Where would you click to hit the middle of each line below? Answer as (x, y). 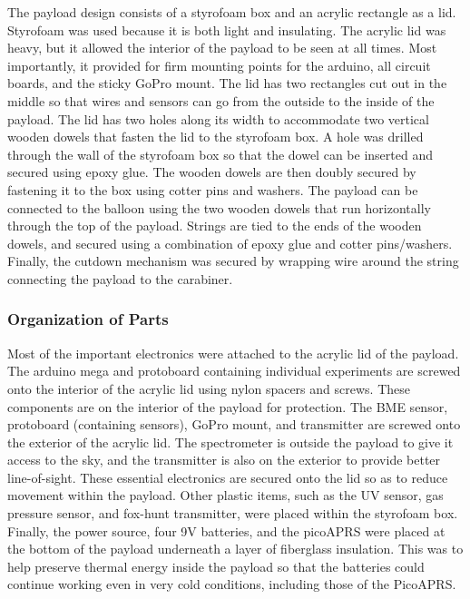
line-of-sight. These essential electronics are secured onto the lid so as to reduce (228, 477)
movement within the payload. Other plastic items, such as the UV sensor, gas (225, 495)
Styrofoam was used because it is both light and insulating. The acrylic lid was (227, 29)
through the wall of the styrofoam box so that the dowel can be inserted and (220, 154)
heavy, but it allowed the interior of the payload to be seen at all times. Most (222, 48)
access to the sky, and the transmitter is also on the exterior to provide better (224, 460)
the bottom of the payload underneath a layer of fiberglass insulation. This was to (235, 549)
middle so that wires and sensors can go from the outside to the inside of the (221, 100)
